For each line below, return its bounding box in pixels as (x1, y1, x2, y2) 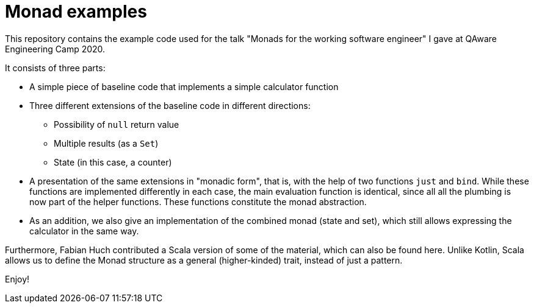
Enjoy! (5, 273, 30, 284)
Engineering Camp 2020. (5, 43, 106, 54)
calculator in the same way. (29, 225, 139, 236)
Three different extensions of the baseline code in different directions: (29, 100, 311, 111)
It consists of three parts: (5, 62, 106, 73)
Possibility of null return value (54, 119, 179, 130)
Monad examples (5, 1, 147, 22)
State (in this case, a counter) (54, 156, 172, 167)
